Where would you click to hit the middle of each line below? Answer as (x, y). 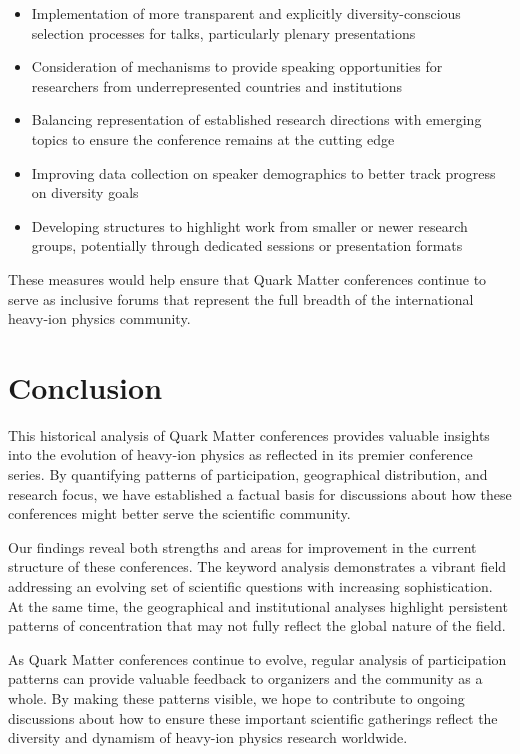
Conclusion (85, 386)
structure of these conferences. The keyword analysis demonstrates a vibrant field (257, 566)
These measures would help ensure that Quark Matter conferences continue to (247, 278)
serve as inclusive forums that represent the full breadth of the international (241, 298)
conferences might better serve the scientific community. (179, 513)
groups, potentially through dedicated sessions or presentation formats (247, 245)
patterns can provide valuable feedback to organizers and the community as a (245, 678)
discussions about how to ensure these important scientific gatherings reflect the (253, 717)
